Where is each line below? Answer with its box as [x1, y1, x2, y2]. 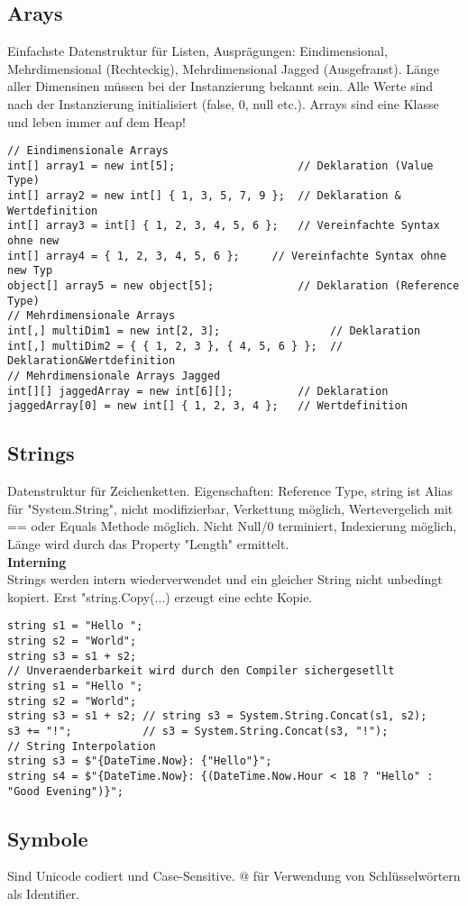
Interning [7, 552, 67, 571]
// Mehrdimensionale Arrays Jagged [7, 370, 221, 383]
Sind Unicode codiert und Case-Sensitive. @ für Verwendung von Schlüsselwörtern [7, 866, 461, 885]
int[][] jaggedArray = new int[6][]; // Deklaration [7, 384, 389, 398]
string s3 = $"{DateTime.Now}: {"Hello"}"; [7, 755, 272, 768]
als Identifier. [7, 884, 80, 903]
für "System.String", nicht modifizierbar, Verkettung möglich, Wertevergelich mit [7, 499, 454, 517]
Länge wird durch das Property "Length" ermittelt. [7, 534, 289, 553]
